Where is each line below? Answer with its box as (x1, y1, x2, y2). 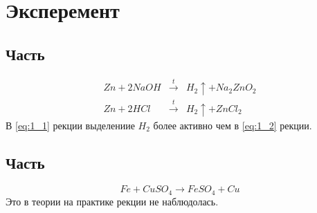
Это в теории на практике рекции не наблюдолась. (6, 194, 219, 208)
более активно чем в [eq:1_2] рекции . (153, 118, 312, 132)
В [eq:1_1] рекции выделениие (6, 118, 135, 132)
